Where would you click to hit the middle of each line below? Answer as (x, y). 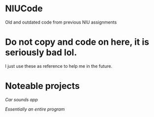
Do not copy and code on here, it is (77, 42)
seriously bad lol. (41, 53)
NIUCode (24, 9)
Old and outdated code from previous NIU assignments (61, 22)
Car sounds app (22, 99)
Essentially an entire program (35, 109)
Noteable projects (43, 86)
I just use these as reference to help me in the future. (59, 66)
